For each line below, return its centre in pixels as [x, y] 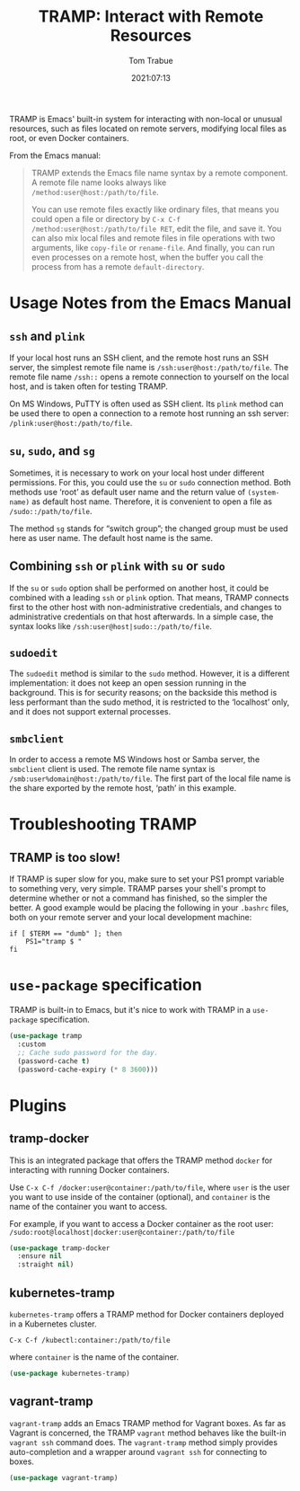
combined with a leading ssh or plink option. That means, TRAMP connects [149, 597]
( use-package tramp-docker [60, 1248]
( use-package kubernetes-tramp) [70, 1373]
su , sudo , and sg [53, 451]
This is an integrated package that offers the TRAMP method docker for [141, 1160]
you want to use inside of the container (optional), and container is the [140, 1196]
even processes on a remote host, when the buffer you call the [147, 257]
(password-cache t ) [54, 1061]
